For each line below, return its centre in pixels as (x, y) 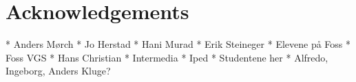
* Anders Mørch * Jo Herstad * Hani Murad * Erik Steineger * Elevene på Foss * (178, 44)
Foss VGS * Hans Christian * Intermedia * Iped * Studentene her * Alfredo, (167, 57)
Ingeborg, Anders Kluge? (58, 71)
